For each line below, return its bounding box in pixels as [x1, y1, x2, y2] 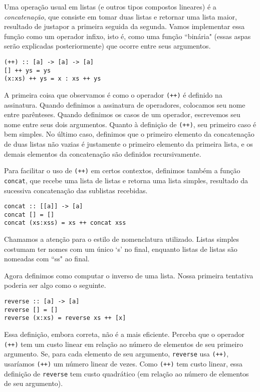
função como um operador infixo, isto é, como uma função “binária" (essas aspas [4, 31, 251, 41]
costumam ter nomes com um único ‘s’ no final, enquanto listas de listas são [4, 243, 237, 254]
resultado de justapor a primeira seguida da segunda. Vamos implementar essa [4, 21, 245, 32]
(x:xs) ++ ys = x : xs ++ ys [4, 75, 101, 83]
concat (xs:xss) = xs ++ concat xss [4, 219, 126, 227]
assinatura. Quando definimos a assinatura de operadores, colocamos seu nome [4, 99, 245, 110]
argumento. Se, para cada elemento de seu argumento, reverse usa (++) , [4, 348, 229, 359]
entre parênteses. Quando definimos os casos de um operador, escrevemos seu [4, 109, 240, 120]
